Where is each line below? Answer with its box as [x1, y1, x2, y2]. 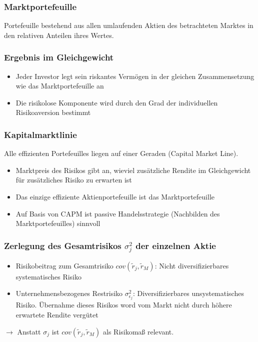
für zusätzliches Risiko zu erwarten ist [15, 174, 132, 185]
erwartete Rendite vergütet [15, 309, 98, 320]
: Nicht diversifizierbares [154, 260, 229, 270]
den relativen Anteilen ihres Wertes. [4, 29, 114, 40]
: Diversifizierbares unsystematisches [132, 288, 244, 298]
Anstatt [17, 326, 41, 336]
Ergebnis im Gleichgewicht [4, 51, 114, 63]
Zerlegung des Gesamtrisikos [4, 239, 121, 251]
